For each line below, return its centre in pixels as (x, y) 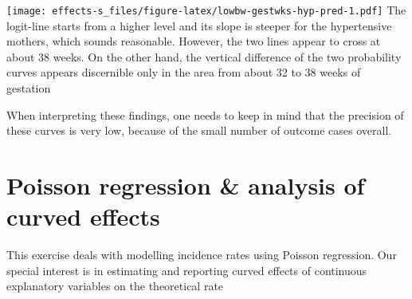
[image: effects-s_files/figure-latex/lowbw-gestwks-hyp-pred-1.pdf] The (206, 10)
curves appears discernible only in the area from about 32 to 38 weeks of (184, 72)
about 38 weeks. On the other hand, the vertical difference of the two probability (204, 56)
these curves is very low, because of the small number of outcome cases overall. (199, 130)
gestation (29, 88)
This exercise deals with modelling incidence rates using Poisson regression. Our (202, 255)
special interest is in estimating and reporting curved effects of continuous (187, 270)
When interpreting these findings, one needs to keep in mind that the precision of (205, 114)
